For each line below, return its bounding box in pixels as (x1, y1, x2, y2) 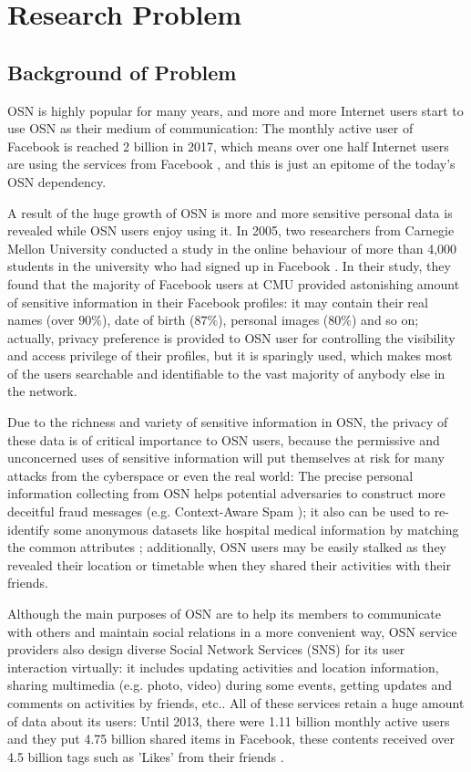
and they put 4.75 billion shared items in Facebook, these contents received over (7, 729, 455, 748)
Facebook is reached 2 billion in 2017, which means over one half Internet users (7, 136, 449, 155)
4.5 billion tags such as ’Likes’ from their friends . (7, 746, 284, 766)
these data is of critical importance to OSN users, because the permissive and (7, 430, 440, 449)
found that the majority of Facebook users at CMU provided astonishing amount (7, 274, 460, 293)
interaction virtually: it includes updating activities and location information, (7, 657, 439, 676)
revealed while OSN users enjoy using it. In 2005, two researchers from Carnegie (7, 221, 455, 240)
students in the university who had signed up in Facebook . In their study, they (7, 256, 451, 276)
